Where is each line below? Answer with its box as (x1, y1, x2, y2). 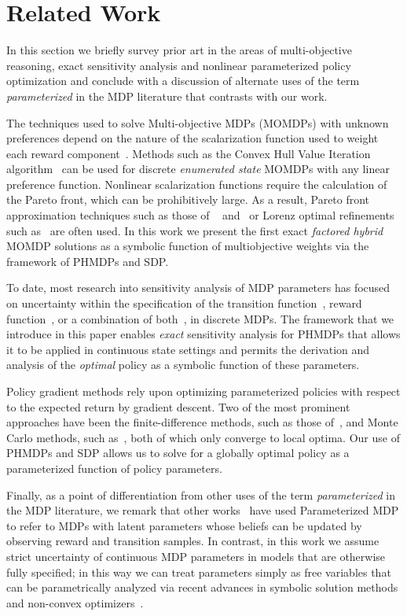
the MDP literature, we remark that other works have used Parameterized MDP (6, 502, 399, 518)
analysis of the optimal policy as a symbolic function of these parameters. (6, 356, 360, 373)
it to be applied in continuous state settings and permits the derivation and (6, 341, 370, 357)
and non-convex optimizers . (6, 594, 144, 610)
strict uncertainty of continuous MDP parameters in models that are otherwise (6, 548, 386, 564)
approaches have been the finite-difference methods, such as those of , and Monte (6, 414, 398, 430)
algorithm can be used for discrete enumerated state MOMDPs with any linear (6, 160, 390, 177)
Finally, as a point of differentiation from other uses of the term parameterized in (6, 486, 396, 503)
